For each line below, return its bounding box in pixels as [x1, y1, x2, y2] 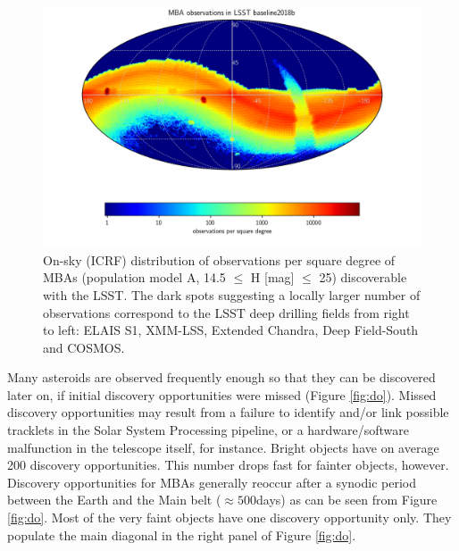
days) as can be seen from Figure [256, 490, 438, 509]
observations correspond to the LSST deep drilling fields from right [43, 303, 410, 321]
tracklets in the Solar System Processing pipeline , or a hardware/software [7, 421, 410, 439]
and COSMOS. [43, 338, 125, 356]
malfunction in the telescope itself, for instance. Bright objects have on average [7, 438, 439, 456]
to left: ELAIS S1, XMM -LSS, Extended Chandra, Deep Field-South [43, 321, 419, 339]
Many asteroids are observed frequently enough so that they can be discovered [7, 368, 436, 387]
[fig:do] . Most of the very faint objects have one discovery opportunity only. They [7, 508, 452, 527]
